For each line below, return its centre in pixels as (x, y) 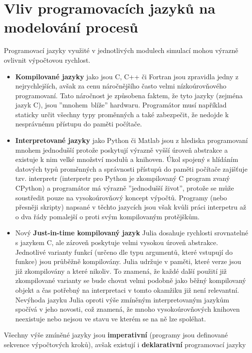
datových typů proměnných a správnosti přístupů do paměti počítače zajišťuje (131, 168)
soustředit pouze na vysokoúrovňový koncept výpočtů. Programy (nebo (121, 197)
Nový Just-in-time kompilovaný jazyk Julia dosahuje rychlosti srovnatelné (132, 233)
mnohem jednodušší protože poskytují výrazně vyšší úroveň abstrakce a (121, 150)
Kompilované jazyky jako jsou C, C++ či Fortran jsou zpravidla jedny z (127, 76)
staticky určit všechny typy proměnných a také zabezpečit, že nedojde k (122, 114)
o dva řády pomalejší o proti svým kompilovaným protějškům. (107, 216)
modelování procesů (71, 27)
